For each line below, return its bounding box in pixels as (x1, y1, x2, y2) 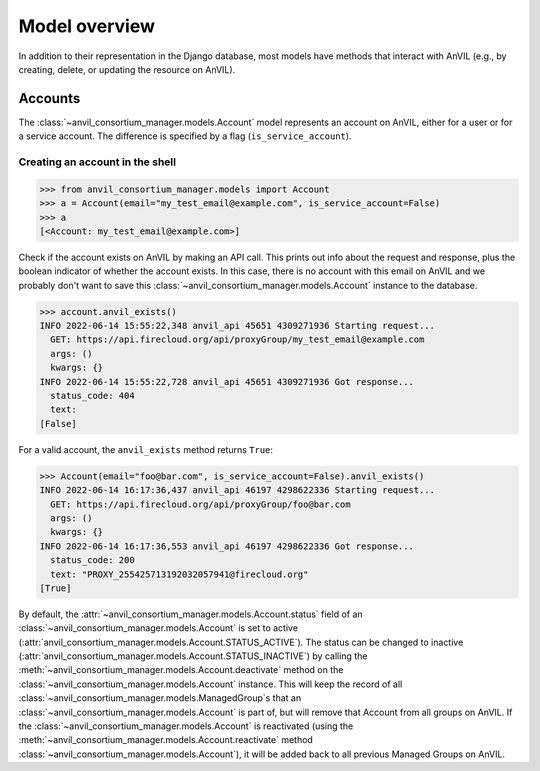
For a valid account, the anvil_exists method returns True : (18, 443, 274, 455)
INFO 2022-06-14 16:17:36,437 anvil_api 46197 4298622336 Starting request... (39, 485, 435, 496)
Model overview (18, 15, 155, 37)
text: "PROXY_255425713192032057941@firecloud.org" (50, 568, 309, 580)
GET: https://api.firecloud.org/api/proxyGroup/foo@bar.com (50, 498, 351, 510)
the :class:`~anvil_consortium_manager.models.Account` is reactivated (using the (18, 720, 354, 732)
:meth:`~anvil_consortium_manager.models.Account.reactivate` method (18, 734, 314, 746)
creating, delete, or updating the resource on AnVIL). (18, 63, 236, 75)
